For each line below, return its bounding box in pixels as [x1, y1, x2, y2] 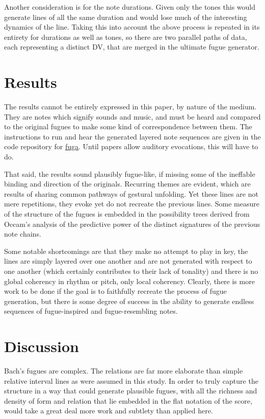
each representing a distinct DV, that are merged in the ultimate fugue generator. [4, 41, 259, 52]
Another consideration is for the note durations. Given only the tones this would [4, 2, 256, 12]
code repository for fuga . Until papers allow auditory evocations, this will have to [4, 141, 258, 152]
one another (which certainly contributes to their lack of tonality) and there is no [4, 266, 258, 276]
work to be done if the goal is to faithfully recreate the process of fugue [4, 286, 227, 296]
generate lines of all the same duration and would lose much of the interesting [4, 11, 247, 22]
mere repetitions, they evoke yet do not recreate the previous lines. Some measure [4, 198, 259, 209]
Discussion [4, 336, 79, 357]
